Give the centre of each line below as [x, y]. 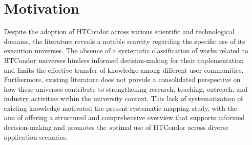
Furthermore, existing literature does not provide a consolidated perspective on [122, 79]
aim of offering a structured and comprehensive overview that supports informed [124, 117]
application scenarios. [36, 136]
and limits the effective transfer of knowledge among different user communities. [124, 70]
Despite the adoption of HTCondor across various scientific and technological [119, 31]
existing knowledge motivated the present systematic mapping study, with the [121, 108]
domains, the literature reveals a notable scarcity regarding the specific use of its [125, 41]
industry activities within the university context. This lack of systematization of [124, 98]
